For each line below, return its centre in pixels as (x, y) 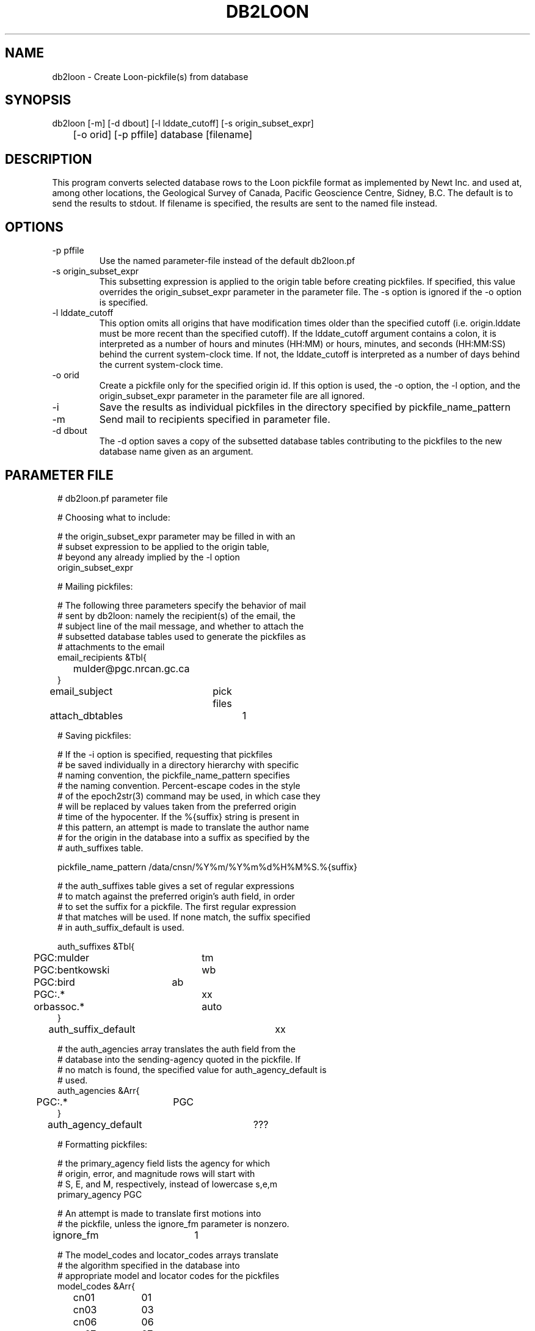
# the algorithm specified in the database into (149, 1265)
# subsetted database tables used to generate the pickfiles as (182, 636)
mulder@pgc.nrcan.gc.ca (131, 668)
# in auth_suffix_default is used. (121, 927)
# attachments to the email (111, 647)
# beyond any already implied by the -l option (149, 557)
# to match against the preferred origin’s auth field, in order (176, 896)
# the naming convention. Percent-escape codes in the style (179, 785)
